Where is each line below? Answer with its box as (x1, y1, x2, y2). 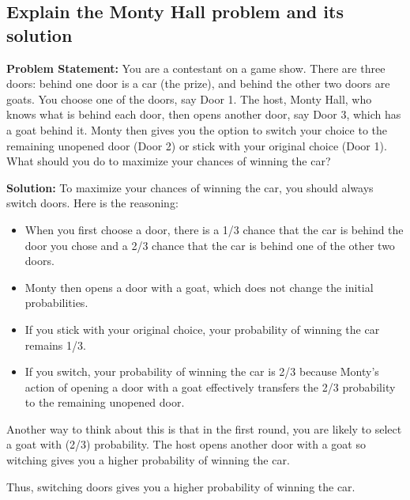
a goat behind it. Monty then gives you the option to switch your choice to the (6, 121, 388, 138)
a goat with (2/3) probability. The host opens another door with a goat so (6, 436, 366, 453)
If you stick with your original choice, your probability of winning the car (24, 320, 380, 337)
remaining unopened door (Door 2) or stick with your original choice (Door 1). (6, 137, 387, 153)
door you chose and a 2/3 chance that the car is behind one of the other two (24, 237, 395, 253)
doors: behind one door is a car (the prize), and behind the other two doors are (6, 75, 390, 92)
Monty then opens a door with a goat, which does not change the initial (24, 278, 374, 295)
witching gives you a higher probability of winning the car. (6, 452, 290, 468)
